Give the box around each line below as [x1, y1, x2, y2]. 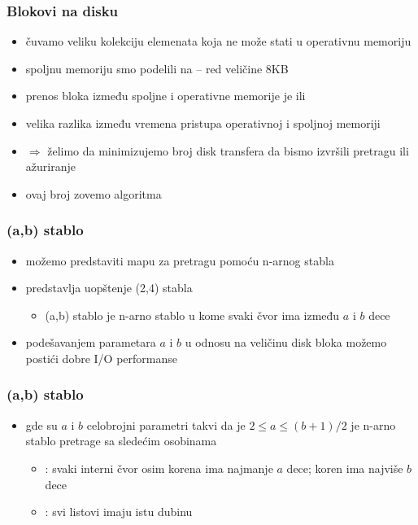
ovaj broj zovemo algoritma [25, 185, 162, 202]
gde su [25, 416, 58, 433]
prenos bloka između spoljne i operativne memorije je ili [25, 87, 306, 104]
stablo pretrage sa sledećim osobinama [25, 432, 217, 449]
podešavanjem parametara [25, 334, 156, 351]
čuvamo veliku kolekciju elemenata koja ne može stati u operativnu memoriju [25, 33, 411, 50]
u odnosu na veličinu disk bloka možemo [185, 334, 387, 351]
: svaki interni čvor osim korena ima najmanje [45, 459, 273, 476]
